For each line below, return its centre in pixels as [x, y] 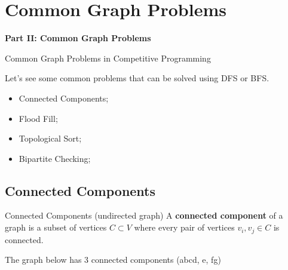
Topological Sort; [50, 138]
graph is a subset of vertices [56, 227]
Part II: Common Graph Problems [78, 38]
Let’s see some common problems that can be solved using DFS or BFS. [137, 78]
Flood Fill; [38, 118]
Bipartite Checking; [55, 158]
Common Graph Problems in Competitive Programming [108, 58]
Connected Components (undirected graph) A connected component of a [144, 215]
